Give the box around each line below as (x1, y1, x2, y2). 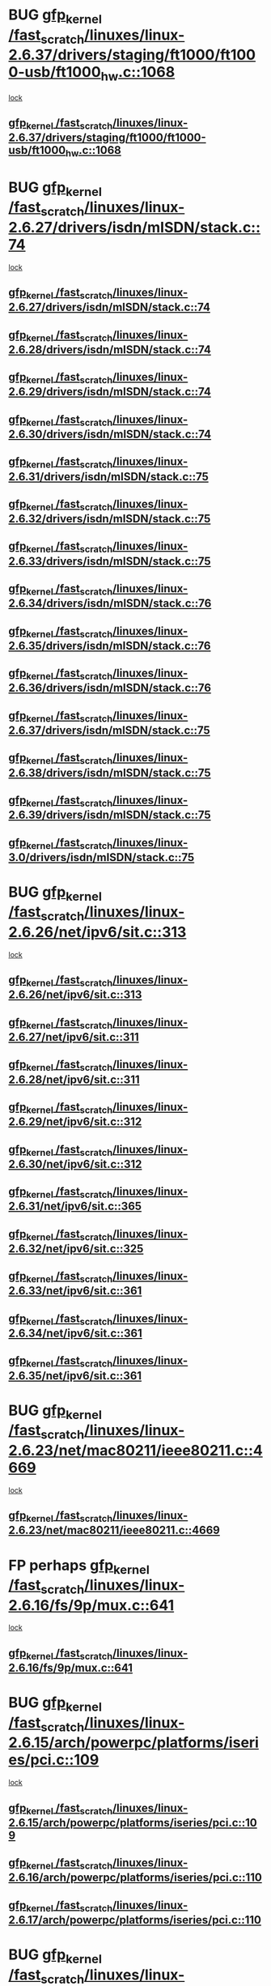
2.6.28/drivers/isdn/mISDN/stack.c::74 (8, 343, 212, 356)
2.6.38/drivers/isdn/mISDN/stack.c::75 (8, 765, 212, 779)
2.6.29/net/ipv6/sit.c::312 (8, 1115, 142, 1129)
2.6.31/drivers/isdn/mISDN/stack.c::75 (8, 470, 209, 484)
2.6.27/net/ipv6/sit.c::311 (8, 1030, 139, 1044)
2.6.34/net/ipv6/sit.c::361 (8, 1327, 143, 1340)
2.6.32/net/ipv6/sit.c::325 (8, 1242, 144, 1255)
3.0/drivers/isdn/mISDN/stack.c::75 (8, 850, 195, 864)
